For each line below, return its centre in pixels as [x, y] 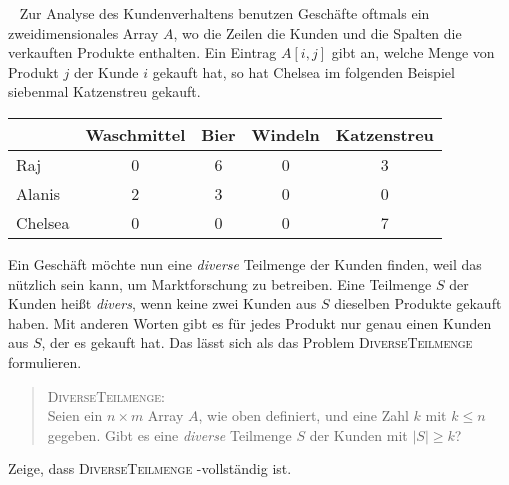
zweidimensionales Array [83, 32]
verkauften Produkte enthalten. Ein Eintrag [142, 52]
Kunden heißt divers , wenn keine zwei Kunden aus [162, 303]
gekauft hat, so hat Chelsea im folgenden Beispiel [303, 71]
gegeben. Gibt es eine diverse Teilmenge [169, 434]
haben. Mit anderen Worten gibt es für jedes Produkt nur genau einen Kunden [250, 322]
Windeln [285, 134]
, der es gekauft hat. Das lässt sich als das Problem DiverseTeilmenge [257, 342]
